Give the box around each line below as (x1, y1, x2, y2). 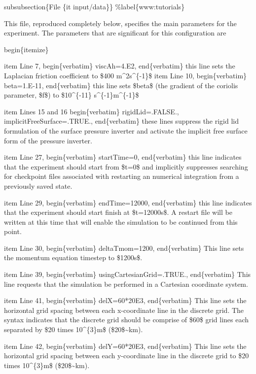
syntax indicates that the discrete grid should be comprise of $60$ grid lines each (4, 314, 249, 325)
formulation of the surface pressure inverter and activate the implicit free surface (4, 125, 248, 136)
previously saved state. (4, 180, 73, 191)
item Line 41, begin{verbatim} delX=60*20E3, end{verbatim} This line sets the (4, 295, 247, 306)
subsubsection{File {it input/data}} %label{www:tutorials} (4, 1, 185, 11)
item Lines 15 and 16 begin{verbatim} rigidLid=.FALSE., (4, 106, 179, 116)
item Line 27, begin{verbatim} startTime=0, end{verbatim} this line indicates (4, 152, 242, 162)
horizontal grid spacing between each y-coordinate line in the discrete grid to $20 (4, 350, 249, 361)
